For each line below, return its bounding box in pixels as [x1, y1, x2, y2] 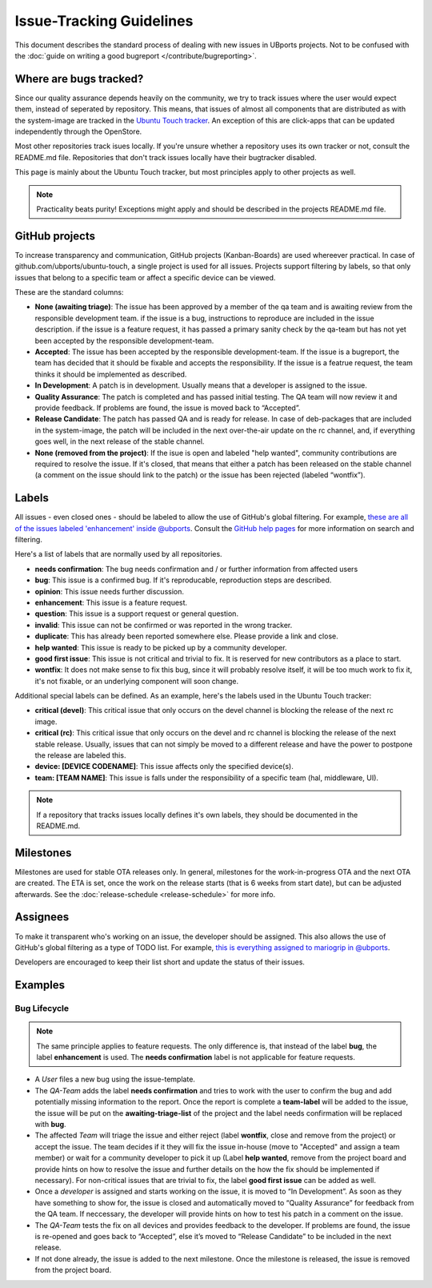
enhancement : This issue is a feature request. [34, 598, 188, 607]
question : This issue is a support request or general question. [34, 609, 239, 618]
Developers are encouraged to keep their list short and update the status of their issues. [14, 957, 306, 967]
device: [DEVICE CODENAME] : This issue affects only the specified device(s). [34, 762, 294, 771]
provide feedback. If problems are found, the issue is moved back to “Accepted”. [34, 403, 301, 413]
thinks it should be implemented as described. [34, 369, 187, 379]
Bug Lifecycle [14, 1003, 70, 1014]
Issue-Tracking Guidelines [14, 12, 194, 30]
